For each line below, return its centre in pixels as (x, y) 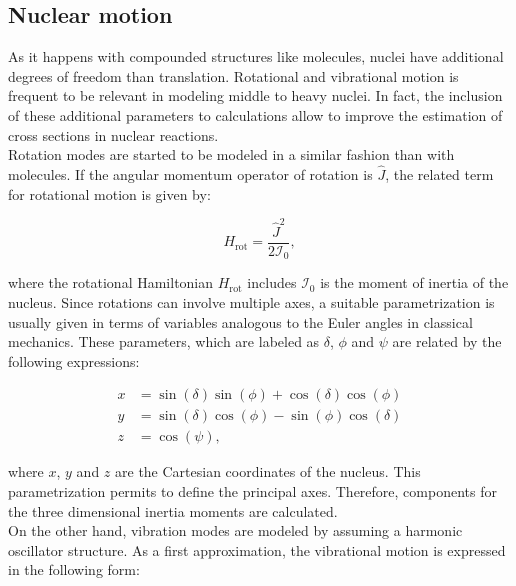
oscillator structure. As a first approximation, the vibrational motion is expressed (257, 549)
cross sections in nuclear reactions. (113, 134)
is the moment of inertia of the (414, 282)
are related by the (447, 341)
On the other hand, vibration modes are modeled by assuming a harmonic (235, 530)
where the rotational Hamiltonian (111, 282)
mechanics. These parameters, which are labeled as (164, 341)
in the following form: (74, 569)
